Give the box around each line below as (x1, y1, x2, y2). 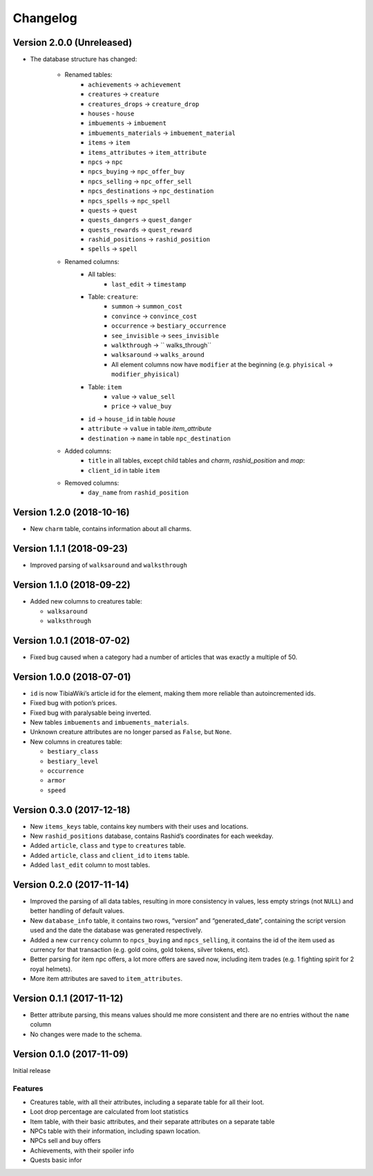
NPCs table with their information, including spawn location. (30, 1127, 201, 1135)
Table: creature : (88, 292, 138, 301)
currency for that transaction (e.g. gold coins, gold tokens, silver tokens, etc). (30, 946, 250, 954)
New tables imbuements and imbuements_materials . (30, 718, 189, 726)
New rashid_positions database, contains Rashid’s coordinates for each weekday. (30, 832, 274, 840)
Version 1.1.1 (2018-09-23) (12, 543, 128, 554)
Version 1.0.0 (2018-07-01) (12, 671, 131, 682)
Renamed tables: (64, 71, 113, 79)
